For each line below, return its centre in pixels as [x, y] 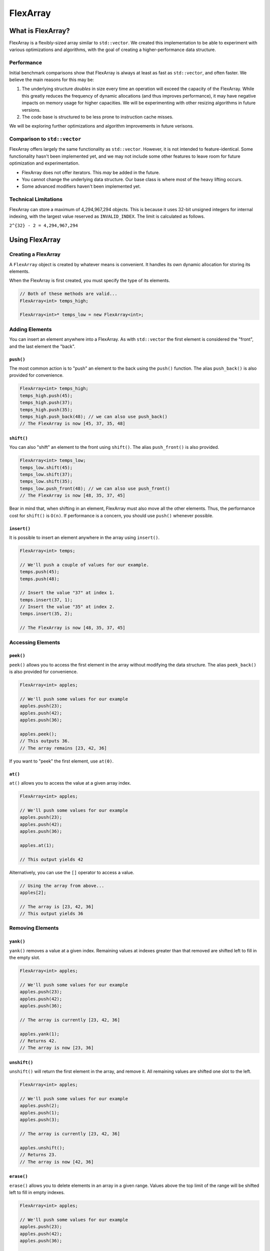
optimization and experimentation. [44, 163]
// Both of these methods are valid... [68, 294]
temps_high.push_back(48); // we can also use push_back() [93, 416]
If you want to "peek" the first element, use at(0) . [61, 761]
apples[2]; [33, 892]
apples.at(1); [37, 845]
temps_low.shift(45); [46, 467]
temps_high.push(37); [46, 403]
